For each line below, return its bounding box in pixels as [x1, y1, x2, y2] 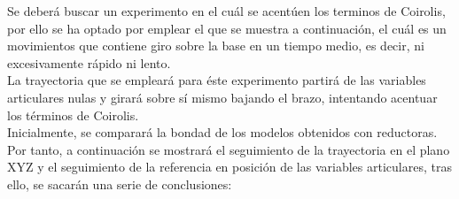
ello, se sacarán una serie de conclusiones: [7, 174, 232, 193]
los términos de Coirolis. [7, 105, 139, 124]
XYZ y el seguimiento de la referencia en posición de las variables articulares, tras [7, 157, 452, 176]
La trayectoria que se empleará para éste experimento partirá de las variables [7, 71, 426, 89]
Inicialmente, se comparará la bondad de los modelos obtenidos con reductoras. [7, 123, 438, 142]
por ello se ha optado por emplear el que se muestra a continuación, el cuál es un [7, 19, 447, 37]
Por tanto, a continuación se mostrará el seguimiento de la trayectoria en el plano [7, 140, 450, 158]
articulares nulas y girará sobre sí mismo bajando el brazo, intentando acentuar [7, 88, 438, 106]
